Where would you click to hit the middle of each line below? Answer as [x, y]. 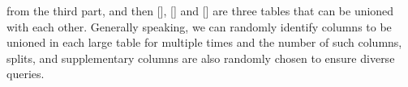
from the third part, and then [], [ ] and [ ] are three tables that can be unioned [200, 10]
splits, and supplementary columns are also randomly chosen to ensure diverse [201, 58]
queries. [26, 74]
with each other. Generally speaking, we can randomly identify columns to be [199, 26]
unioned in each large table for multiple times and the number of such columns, [204, 42]
